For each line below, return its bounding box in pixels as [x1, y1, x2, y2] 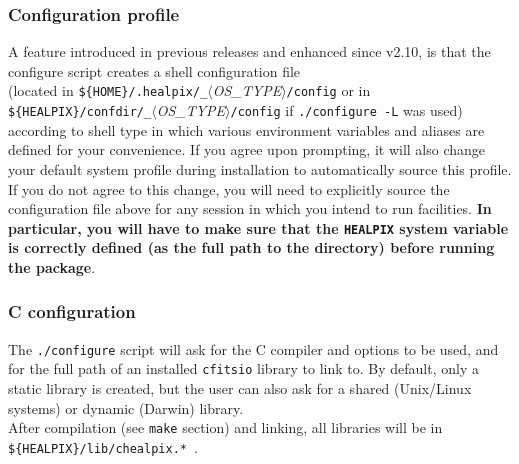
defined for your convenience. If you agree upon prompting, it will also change [8, 139, 486, 160]
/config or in [286, 80, 371, 101]
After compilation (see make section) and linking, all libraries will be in [8, 417, 443, 438]
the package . [8, 256, 96, 277]
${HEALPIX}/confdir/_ [8, 105, 152, 120]
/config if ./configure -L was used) [230, 100, 463, 121]
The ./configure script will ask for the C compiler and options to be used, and [8, 338, 499, 359]
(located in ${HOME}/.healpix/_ [8, 80, 208, 101]
